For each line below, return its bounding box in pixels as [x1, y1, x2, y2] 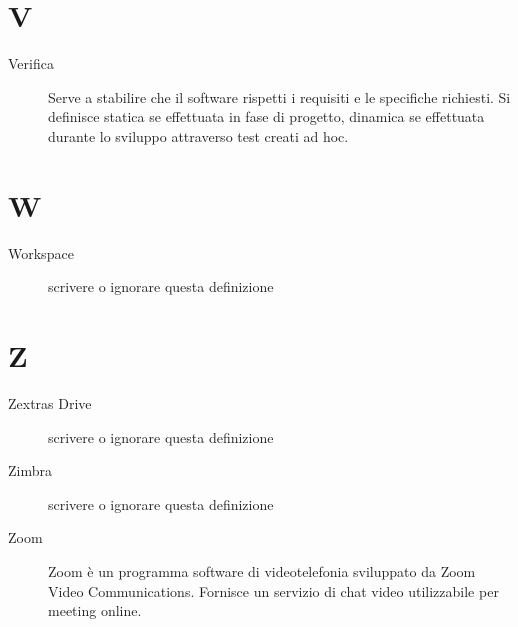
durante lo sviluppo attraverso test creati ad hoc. [48, 125, 349, 146]
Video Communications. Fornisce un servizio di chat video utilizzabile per [48, 580, 499, 601]
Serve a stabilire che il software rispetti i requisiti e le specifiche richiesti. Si [48, 86, 511, 107]
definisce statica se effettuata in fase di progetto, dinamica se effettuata [48, 106, 485, 127]
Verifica [8, 53, 54, 74]
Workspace [8, 242, 74, 263]
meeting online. [48, 600, 142, 621]
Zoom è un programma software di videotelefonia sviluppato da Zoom [48, 560, 476, 581]
